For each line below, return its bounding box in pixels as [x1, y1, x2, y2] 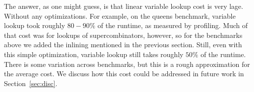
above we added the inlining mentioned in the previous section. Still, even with [4, 39, 242, 50]
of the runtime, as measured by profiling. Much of [97, 20, 248, 31]
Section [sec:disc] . [4, 78, 58, 88]
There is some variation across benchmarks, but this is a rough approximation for [4, 59, 250, 69]
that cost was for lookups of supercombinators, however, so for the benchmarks [4, 30, 243, 40]
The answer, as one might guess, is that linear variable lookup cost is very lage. [4, 1, 243, 11]
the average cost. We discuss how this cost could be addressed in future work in [4, 68, 244, 79]
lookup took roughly [4, 20, 65, 31]
